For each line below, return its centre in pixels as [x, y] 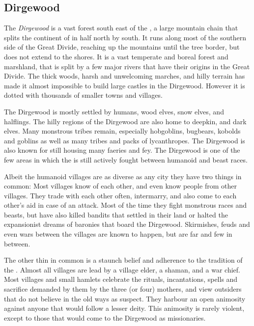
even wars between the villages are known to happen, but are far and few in [118, 234]
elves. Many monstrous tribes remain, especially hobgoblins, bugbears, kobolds [122, 131]
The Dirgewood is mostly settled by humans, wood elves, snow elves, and [114, 111]
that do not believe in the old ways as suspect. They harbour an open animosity [125, 298]
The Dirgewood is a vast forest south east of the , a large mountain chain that [121, 28]
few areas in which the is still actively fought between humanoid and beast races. [126, 159]
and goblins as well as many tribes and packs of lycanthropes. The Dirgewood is [125, 140]
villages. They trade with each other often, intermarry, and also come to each [120, 195]
